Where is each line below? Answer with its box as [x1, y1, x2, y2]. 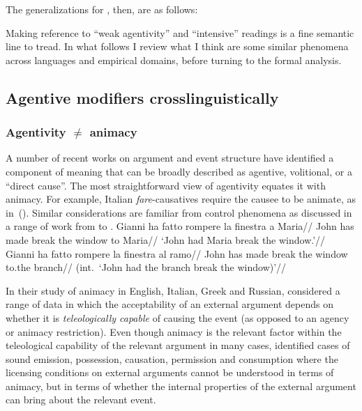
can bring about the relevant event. [6, 392, 156, 407]
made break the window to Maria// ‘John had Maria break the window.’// [6, 232, 326, 247]
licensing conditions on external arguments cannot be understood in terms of [6, 365, 334, 380]
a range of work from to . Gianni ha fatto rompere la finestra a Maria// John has [6, 219, 354, 233]
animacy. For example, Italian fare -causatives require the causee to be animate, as [6, 192, 356, 206]
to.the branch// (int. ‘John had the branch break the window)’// [6, 260, 287, 274]
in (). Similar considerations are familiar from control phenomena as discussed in [6, 205, 352, 219]
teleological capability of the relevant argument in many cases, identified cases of [6, 338, 350, 352]
